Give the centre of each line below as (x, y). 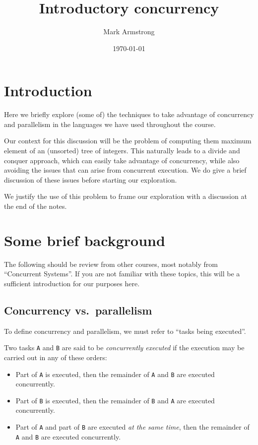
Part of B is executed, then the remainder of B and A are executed (115, 400)
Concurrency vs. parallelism (78, 310)
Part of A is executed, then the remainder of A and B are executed (115, 374)
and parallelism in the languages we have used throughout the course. (110, 124)
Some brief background (85, 240)
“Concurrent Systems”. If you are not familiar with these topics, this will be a (122, 274)
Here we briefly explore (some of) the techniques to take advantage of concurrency (129, 114)
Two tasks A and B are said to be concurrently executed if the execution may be (124, 348)
